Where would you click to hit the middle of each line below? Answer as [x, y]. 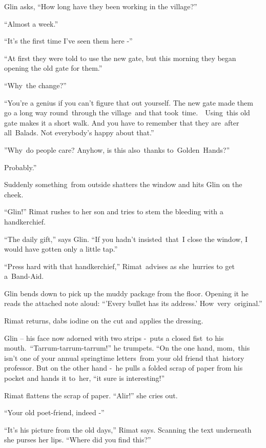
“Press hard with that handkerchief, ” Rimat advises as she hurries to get [119, 266]
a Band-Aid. [24, 276]
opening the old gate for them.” [53, 68]
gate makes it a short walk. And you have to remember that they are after [122, 122]
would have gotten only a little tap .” [61, 249]
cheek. [14, 194]
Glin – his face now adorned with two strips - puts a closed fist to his [114, 338]
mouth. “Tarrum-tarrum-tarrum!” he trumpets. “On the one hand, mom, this [127, 348]
